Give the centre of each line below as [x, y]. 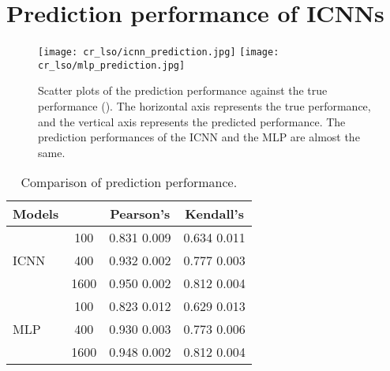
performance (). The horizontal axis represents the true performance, [204, 106]
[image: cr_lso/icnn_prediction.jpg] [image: [159, 52]
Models [36, 214]
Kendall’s [214, 214]
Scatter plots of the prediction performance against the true [183, 90]
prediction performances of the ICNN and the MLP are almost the [199, 137]
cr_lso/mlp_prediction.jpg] [112, 65]
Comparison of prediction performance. [129, 182]
